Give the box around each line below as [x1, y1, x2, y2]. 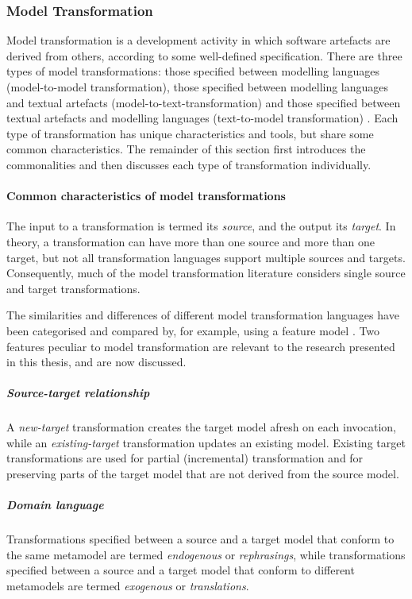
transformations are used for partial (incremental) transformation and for [6, 450, 364, 466]
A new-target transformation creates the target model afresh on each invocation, [6, 419, 396, 435]
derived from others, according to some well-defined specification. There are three [6, 47, 402, 64]
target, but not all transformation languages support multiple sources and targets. [6, 249, 406, 265]
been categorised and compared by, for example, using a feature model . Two [6, 322, 380, 338]
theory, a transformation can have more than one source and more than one [6, 233, 375, 249]
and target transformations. [6, 280, 141, 296]
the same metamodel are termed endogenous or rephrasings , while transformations [6, 546, 406, 562]
